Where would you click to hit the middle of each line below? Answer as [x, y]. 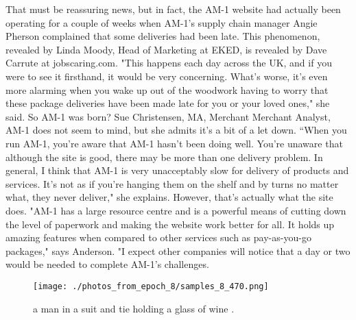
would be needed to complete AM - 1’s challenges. [107, 264]
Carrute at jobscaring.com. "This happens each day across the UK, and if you [169, 63]
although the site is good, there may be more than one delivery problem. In [164, 157]
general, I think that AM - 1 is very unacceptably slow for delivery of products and [177, 170]
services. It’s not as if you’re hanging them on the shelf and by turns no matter [172, 183]
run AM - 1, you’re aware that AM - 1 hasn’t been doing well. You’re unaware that [174, 143]
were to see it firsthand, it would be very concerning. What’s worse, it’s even [167, 76]
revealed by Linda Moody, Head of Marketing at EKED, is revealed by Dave [166, 49]
